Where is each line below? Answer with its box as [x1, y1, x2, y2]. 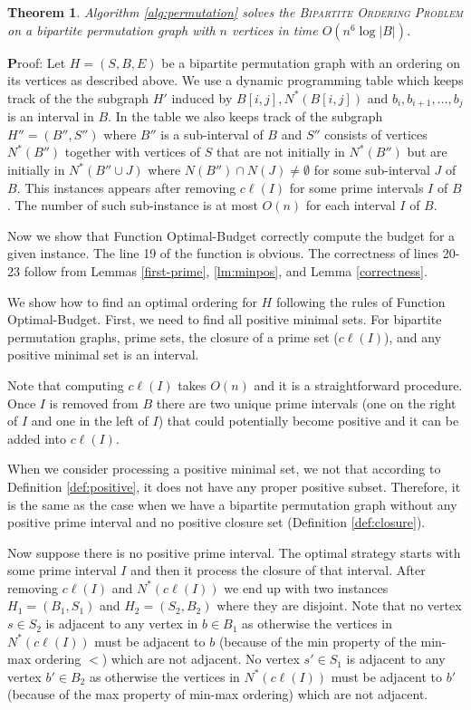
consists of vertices [324, 124, 428, 143]
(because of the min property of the [218, 631, 417, 650]
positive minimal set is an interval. [7, 345, 199, 364]
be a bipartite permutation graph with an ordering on [161, 53, 460, 72]
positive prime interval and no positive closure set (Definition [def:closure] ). [7, 513, 426, 532]
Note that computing [7, 375, 124, 394]
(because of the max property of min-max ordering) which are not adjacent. [7, 685, 428, 704]
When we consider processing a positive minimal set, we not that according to [7, 459, 441, 478]
